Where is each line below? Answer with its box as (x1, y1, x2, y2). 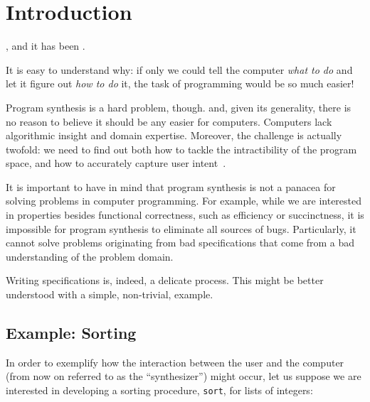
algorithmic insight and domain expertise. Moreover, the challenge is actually (6, 128, 342, 143)
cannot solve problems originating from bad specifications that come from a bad (6, 235, 355, 250)
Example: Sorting (6, 322, 137, 344)
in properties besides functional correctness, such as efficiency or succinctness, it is (6, 207, 364, 222)
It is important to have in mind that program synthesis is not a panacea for (6, 179, 336, 194)
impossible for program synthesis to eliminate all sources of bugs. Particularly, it (6, 221, 356, 236)
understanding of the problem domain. (6, 249, 174, 264)
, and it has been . (6, 38, 85, 53)
